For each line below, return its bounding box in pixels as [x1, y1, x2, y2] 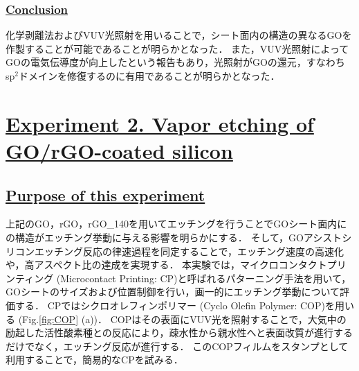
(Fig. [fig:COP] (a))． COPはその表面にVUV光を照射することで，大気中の [18, 311, 347, 326]
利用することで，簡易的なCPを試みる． [6, 352, 183, 367]
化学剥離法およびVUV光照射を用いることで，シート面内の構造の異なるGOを [6, 28, 352, 42]
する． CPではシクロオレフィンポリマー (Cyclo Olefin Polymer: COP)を [15, 297, 335, 312]
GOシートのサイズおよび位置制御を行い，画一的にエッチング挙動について [6, 284, 340, 299]
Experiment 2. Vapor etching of [6, 109, 314, 137]
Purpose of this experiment [6, 184, 205, 205]
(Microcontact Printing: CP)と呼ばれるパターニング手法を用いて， [56, 270, 351, 285]
